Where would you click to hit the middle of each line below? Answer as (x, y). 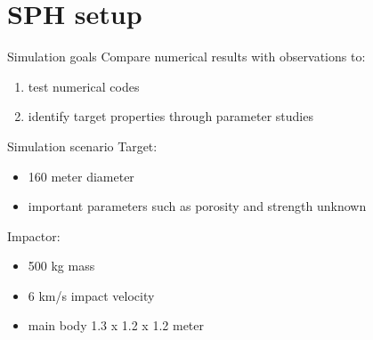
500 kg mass (61, 266)
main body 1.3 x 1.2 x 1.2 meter (116, 325)
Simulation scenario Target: (82, 146)
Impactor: (34, 235)
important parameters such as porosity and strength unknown (197, 206)
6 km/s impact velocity (91, 295)
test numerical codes (84, 86)
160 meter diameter (81, 176)
